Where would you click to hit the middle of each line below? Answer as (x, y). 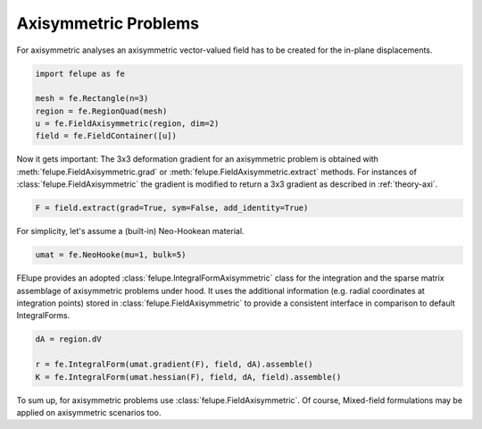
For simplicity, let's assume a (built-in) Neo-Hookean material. (130, 231)
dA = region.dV (68, 339)
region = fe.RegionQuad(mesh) (101, 111)
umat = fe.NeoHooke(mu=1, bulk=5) (111, 255)
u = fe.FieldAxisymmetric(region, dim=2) (127, 124)
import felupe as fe (80, 73)
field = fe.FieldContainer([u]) (106, 136)
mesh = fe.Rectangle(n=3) (92, 99)
